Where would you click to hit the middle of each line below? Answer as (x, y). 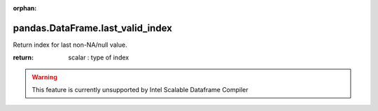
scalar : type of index (99, 58)
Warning (44, 77)
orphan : (25, 8)
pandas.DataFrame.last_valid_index (93, 28)
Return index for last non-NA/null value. (70, 45)
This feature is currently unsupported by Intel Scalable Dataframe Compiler (140, 90)
